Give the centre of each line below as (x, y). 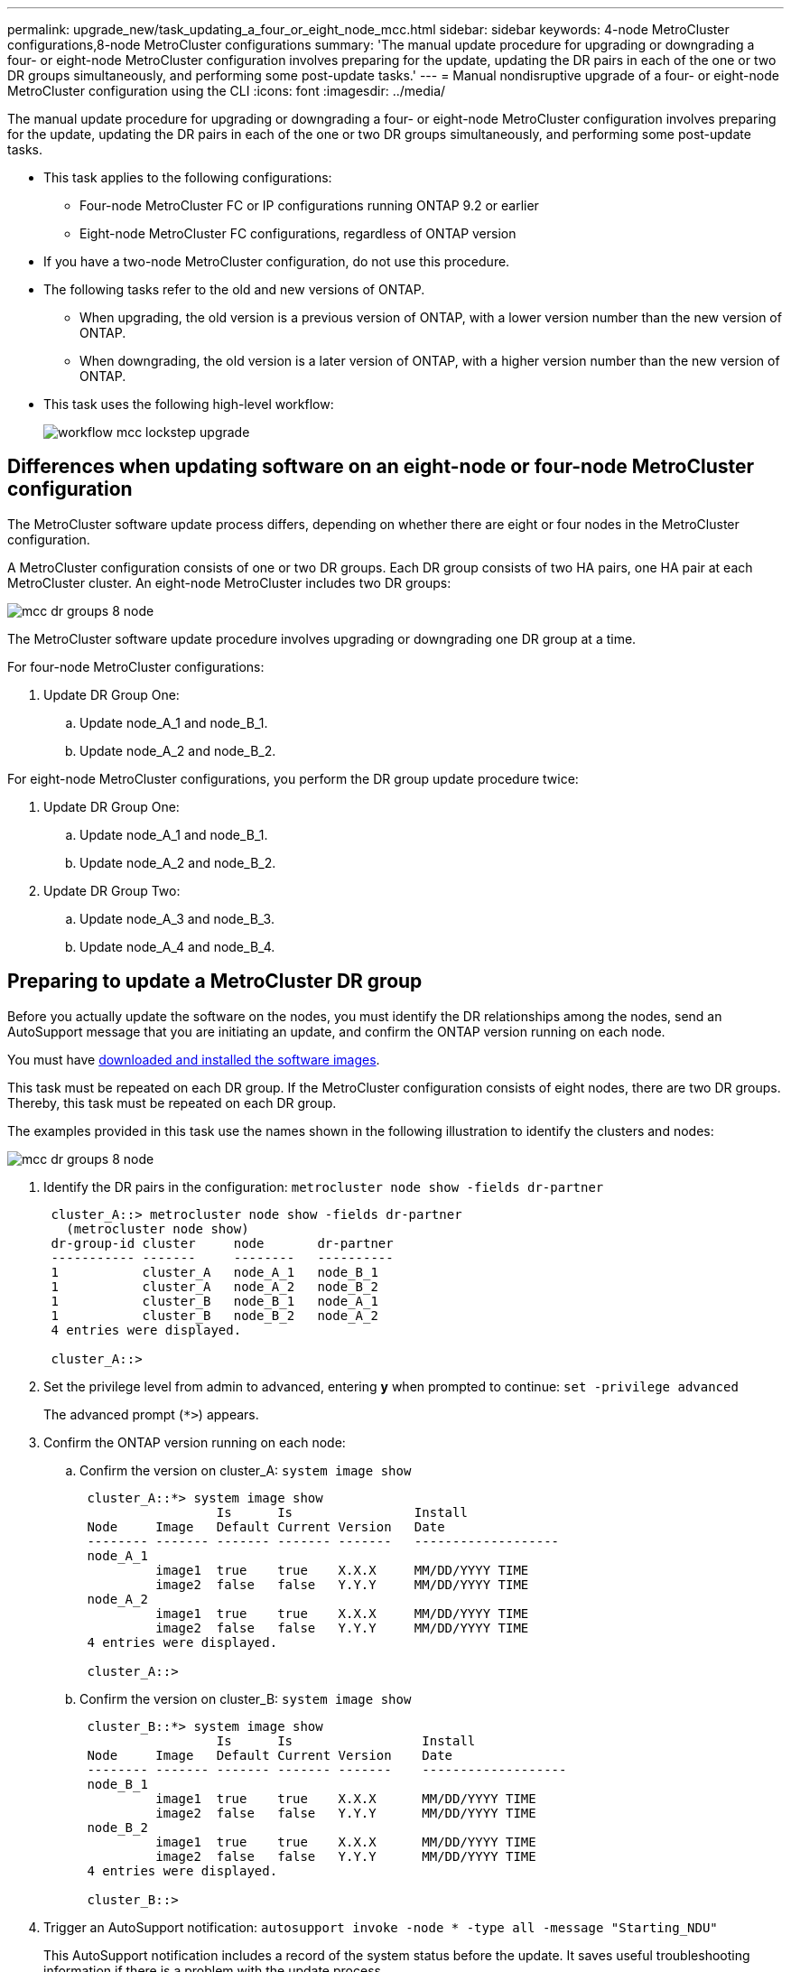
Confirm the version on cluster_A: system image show (246, 1470)
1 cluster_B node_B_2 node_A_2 (214, 1315)
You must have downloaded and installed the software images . (194, 1059)
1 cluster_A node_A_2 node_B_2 (214, 1286)
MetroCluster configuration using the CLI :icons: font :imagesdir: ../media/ (227, 91)
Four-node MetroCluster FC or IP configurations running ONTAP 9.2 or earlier (309, 205)
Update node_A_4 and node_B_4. (177, 946)
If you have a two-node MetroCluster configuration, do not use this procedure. (277, 261)
